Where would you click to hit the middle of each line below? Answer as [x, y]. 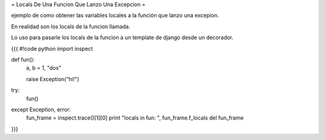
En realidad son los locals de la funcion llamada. [71, 26]
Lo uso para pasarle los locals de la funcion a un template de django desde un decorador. [122, 38]
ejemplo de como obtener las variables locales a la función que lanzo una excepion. [115, 16]
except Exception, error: [41, 109]
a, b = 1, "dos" [44, 68]
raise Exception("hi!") [53, 79]
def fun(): [23, 59]
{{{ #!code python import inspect [52, 49]
